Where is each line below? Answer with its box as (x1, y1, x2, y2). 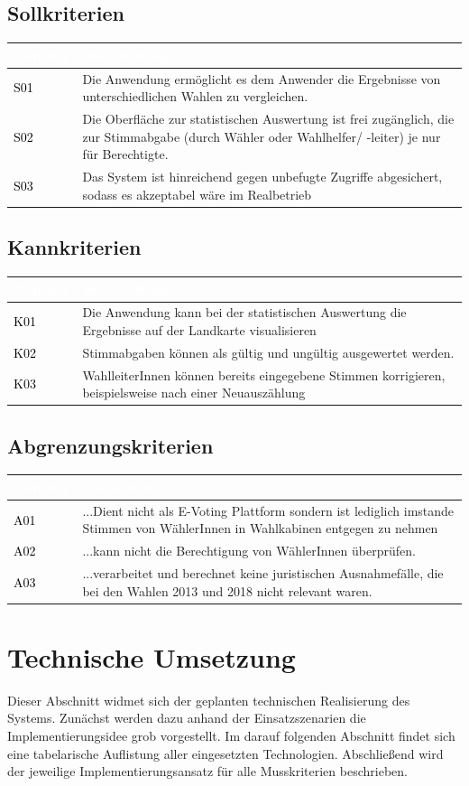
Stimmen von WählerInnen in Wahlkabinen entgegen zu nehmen (82, 519, 438, 538)
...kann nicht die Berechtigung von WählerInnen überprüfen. (82, 541, 416, 560)
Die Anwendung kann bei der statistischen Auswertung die (82, 303, 407, 322)
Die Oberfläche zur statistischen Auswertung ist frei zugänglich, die (82, 108, 455, 127)
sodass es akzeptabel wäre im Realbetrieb (82, 184, 312, 203)
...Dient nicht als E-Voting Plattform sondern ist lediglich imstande (82, 501, 455, 519)
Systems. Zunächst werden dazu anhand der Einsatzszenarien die (7, 708, 366, 727)
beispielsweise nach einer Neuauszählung (82, 383, 306, 402)
